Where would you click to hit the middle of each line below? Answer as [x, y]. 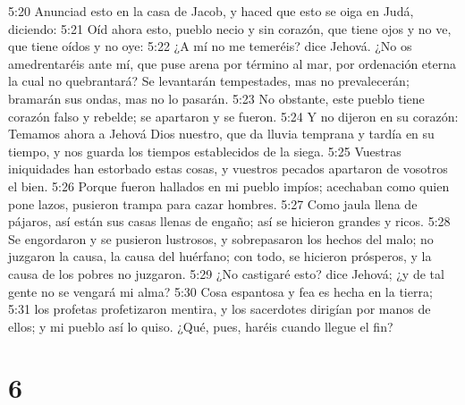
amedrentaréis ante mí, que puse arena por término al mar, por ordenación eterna [232, 63]
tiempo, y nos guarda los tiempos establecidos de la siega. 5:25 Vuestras [205, 151]
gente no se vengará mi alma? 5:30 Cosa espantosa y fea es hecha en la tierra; [220, 291]
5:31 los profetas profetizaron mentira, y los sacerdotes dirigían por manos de [220, 309]
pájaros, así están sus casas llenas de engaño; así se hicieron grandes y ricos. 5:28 [229, 221]
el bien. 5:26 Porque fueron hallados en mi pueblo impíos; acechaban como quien [229, 186]
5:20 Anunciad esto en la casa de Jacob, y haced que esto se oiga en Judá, [211, 11]
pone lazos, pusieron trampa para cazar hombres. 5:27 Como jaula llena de [213, 203]
